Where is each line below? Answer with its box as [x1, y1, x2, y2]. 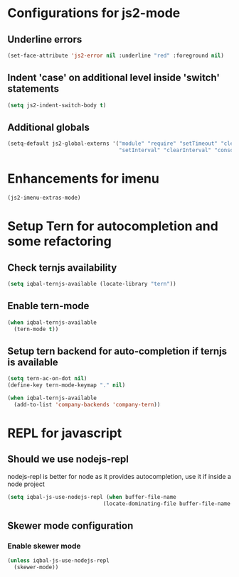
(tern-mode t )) [14, 325, 59, 333]
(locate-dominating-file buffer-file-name [102, 500, 231, 507]
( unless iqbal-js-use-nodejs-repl [7, 557, 110, 564]
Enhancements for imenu [7, 171, 160, 187]
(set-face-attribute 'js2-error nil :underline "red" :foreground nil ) [7, 52, 224, 59]
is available [7, 356, 58, 368]
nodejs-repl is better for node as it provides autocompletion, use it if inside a [7, 472, 231, 480]
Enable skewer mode [7, 541, 81, 551]
